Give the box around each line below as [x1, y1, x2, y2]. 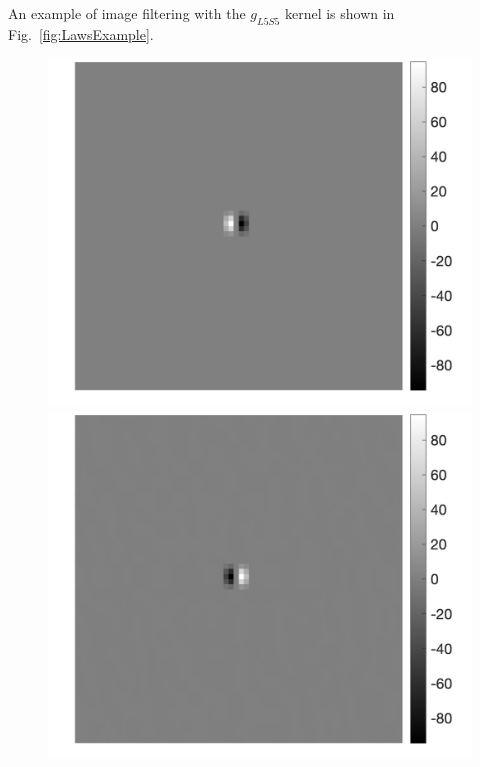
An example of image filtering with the [8, 3, 246, 23]
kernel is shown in [284, 3, 395, 23]
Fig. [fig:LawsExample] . [8, 23, 154, 44]
